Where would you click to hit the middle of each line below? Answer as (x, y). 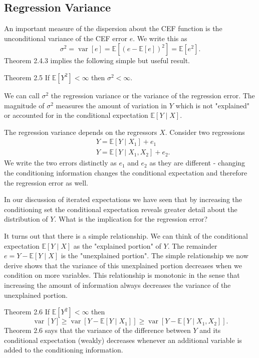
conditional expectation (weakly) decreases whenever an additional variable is (123, 340)
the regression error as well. (46, 182)
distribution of (26, 219)
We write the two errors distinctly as (60, 163)
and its (210, 330)
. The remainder (192, 245)
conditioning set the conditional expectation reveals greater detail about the (121, 209)
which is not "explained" (212, 105)
